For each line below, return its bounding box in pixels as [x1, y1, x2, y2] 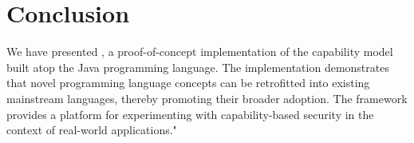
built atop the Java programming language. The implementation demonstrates [6, 58, 389, 75]
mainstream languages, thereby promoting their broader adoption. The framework [6, 89, 408, 106]
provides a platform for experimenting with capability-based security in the [6, 105, 374, 122]
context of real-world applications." [6, 121, 177, 138]
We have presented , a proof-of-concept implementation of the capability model [6, 43, 393, 60]
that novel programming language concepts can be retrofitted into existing [6, 74, 370, 91]
